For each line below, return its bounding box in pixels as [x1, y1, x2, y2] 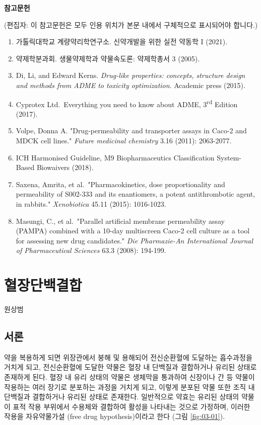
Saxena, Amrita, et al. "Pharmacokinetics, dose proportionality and [16, 179, 225, 189]
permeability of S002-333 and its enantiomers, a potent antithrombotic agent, [16, 189, 255, 199]
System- [217, 152, 241, 162]
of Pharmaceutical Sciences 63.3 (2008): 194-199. [16, 245, 166, 256]
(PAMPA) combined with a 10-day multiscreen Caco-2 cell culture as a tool [16, 225, 250, 236]
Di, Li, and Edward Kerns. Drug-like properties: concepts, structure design [16, 70, 245, 80]
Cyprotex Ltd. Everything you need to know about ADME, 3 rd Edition [16, 97, 238, 109]
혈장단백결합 [4, 275, 82, 295]
